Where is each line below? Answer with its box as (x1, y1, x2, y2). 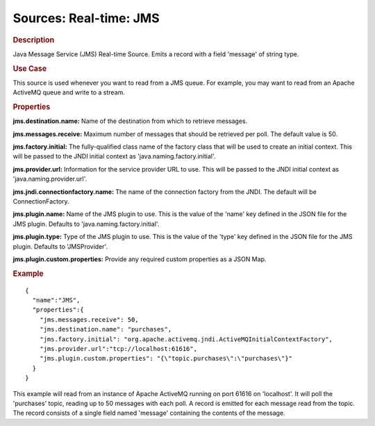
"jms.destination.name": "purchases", (39, 325, 172, 334)
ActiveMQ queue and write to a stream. (12, 88, 125, 97)
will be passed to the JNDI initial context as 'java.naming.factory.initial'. (12, 152, 216, 161)
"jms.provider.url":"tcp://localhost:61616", (39, 345, 198, 352)
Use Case (12, 63, 47, 73)
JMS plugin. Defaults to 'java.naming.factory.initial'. (12, 220, 160, 228)
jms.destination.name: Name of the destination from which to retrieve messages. (12, 117, 248, 125)
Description (12, 35, 55, 44)
